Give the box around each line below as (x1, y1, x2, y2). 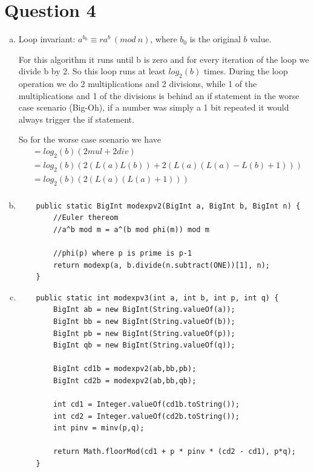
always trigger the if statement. (18, 112, 134, 125)
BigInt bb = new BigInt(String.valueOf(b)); (53, 317, 235, 326)
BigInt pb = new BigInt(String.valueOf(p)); (53, 329, 235, 338)
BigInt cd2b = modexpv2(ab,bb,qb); (53, 376, 197, 385)
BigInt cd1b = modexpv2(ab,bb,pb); (53, 364, 197, 373)
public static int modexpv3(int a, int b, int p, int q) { (36, 293, 279, 302)
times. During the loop (203, 65, 288, 77)
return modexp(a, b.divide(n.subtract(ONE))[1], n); (53, 260, 270, 270)
